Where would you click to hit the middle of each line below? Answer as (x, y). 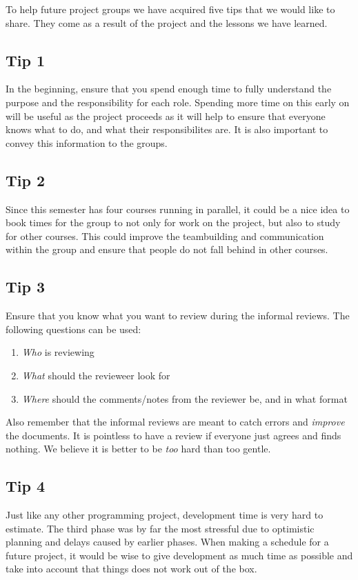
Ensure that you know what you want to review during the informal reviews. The (178, 316)
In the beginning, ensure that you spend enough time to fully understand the (169, 89)
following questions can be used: (73, 329)
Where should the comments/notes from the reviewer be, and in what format (185, 398)
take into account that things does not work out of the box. (131, 569)
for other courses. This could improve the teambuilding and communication (165, 236)
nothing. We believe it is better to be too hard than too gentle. (138, 449)
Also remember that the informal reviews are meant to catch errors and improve (175, 422)
